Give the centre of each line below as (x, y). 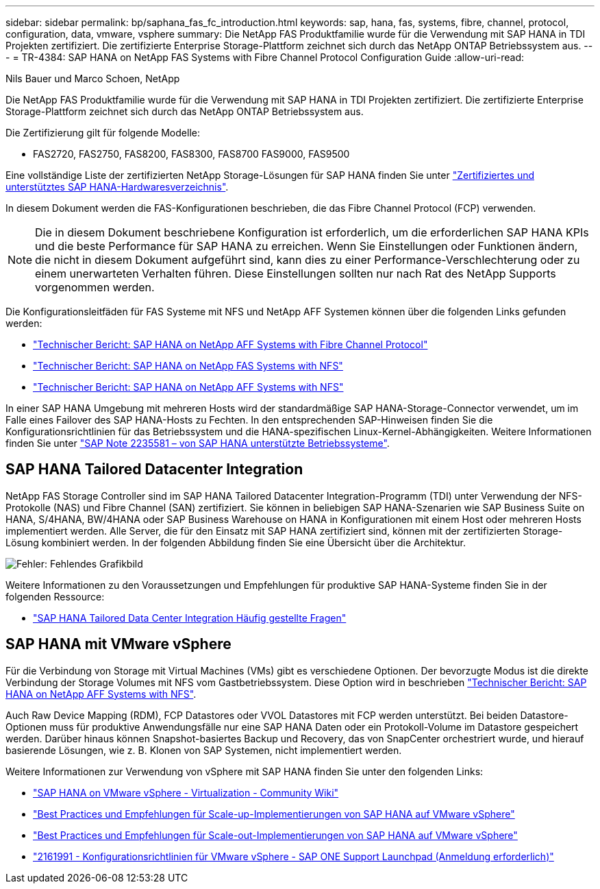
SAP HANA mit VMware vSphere (118, 644)
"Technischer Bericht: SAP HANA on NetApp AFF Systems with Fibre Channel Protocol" (230, 344)
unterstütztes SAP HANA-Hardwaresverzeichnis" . (117, 187)
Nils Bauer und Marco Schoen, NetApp (93, 78)
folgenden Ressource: (55, 596)
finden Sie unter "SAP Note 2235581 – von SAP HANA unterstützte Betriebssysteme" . (198, 443)
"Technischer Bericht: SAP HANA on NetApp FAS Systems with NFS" (188, 366)
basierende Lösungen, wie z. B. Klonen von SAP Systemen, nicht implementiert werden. (204, 750)
